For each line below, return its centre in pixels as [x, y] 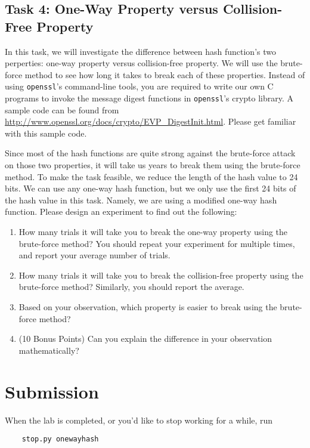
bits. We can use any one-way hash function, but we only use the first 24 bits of [151, 188]
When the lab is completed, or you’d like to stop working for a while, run [139, 420]
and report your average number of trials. [94, 255]
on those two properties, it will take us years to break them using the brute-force [153, 165]
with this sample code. [46, 133]
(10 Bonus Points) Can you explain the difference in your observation [145, 339]
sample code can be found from [62, 109]
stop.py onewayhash [60, 439]
